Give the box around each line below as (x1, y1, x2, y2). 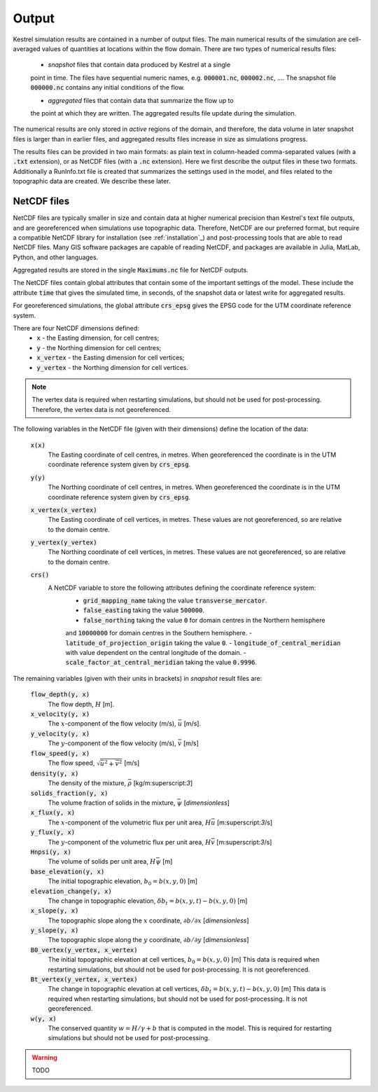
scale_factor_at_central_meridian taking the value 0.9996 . (65, 658, 258, 667)
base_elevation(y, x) (30, 867, 105, 876)
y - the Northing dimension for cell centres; (36, 343, 162, 352)
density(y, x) (30, 769, 79, 777)
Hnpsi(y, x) (30, 848, 71, 856)
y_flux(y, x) (30, 829, 76, 836)
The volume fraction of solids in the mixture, (48, 799, 176, 807)
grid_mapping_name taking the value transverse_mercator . (83, 596, 267, 605)
